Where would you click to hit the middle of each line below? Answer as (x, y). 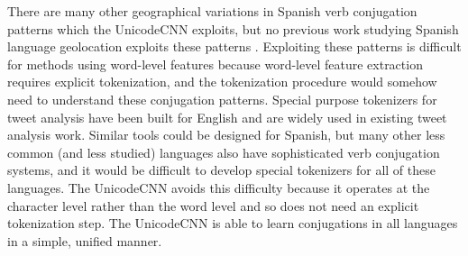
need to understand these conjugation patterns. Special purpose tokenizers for (222, 99)
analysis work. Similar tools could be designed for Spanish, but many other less (226, 135)
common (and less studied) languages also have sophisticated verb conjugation (224, 152)
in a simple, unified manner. (85, 240)
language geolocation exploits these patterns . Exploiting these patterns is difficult (234, 46)
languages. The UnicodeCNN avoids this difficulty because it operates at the (219, 187)
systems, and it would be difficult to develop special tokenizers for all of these (221, 170)
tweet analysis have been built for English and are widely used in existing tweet (227, 117)
